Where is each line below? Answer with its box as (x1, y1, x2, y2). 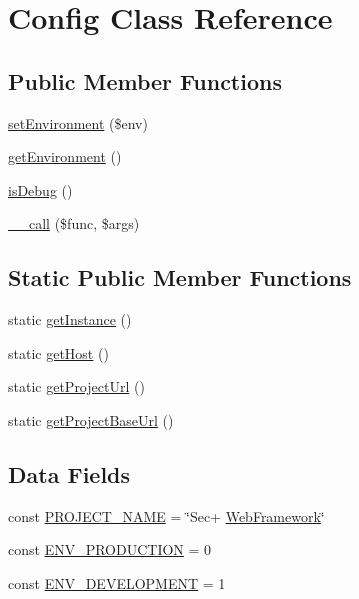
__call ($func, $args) (8, 213, 140, 234)
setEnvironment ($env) (8, 112, 148, 133)
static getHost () (8, 342, 109, 363)
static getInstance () (8, 309, 132, 330)
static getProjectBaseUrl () (8, 409, 174, 430)
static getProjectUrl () (8, 376, 145, 397)
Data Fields (8, 458, 131, 489)
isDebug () (8, 179, 73, 200)
